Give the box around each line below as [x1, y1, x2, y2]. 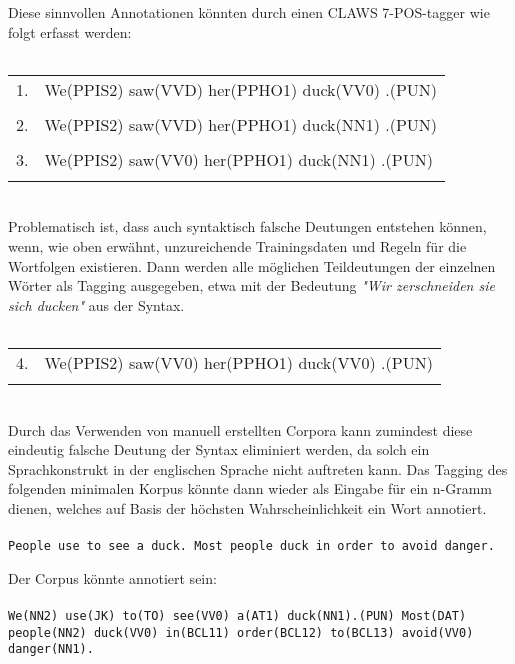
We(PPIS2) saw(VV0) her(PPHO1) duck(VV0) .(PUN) [44, 351, 433, 375]
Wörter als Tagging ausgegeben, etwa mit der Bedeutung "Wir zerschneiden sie [8, 275, 495, 296]
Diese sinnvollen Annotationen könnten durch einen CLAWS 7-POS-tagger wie [8, 2, 490, 22]
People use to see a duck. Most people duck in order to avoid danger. [8, 539, 495, 554]
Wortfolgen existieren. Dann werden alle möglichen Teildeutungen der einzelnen [8, 255, 496, 276]
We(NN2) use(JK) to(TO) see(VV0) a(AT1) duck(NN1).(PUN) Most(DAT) [8, 609, 467, 624]
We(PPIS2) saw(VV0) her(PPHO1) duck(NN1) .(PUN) [44, 147, 433, 171]
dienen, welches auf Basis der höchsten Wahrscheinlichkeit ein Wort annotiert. [8, 498, 487, 519]
